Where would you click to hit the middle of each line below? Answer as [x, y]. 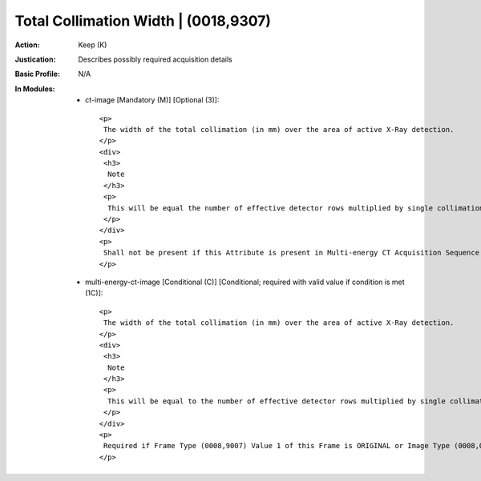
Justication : [35, 59]
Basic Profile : [37, 74]
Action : [27, 45]
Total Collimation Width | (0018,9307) [143, 21]
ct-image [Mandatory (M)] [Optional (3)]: [152, 100]
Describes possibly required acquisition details [155, 59]
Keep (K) [93, 45]
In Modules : [35, 89]
